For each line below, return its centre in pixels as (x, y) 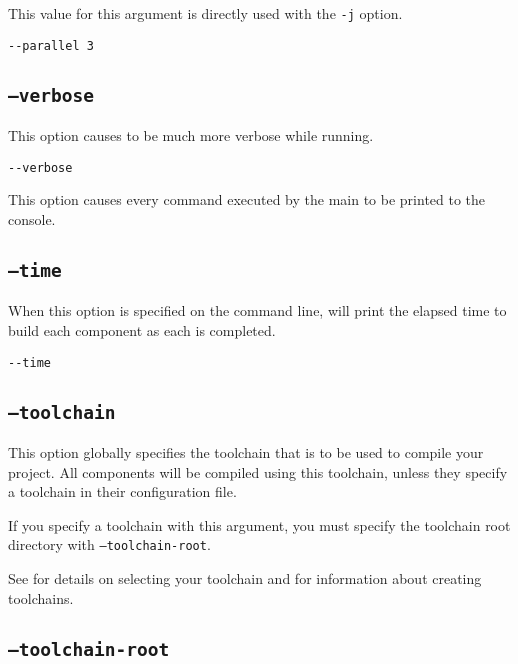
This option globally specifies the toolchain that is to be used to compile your (246, 451)
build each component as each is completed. (142, 329)
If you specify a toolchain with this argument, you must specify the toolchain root (259, 524)
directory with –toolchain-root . (109, 544)
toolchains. (41, 597)
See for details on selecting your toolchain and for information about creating (245, 577)
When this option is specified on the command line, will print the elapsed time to (257, 310)
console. (32, 218)
